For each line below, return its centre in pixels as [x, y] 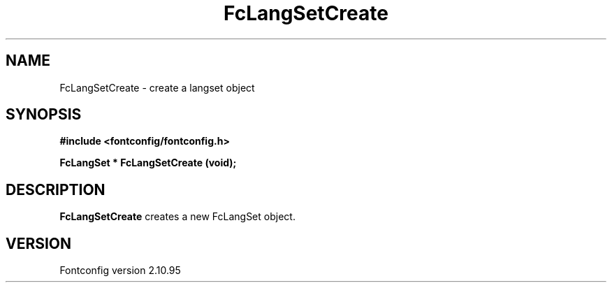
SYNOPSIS [44, 115]
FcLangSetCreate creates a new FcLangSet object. [177, 217]
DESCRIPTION [56, 189]
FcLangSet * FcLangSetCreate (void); [148, 163]
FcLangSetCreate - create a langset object [157, 87]
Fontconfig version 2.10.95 [120, 271]
